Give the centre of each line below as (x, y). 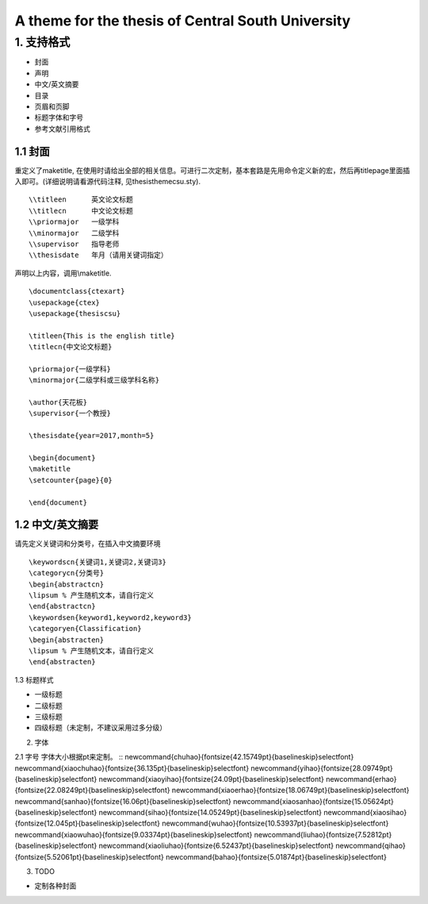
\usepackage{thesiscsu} (75, 313)
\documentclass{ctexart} (77, 291)
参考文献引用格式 (62, 129)
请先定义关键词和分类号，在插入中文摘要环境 (88, 544)
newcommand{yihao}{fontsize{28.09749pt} (322, 768)
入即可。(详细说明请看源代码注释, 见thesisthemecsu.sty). (108, 182)
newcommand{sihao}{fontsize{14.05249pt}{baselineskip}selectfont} (210, 813)
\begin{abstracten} (67, 640)
